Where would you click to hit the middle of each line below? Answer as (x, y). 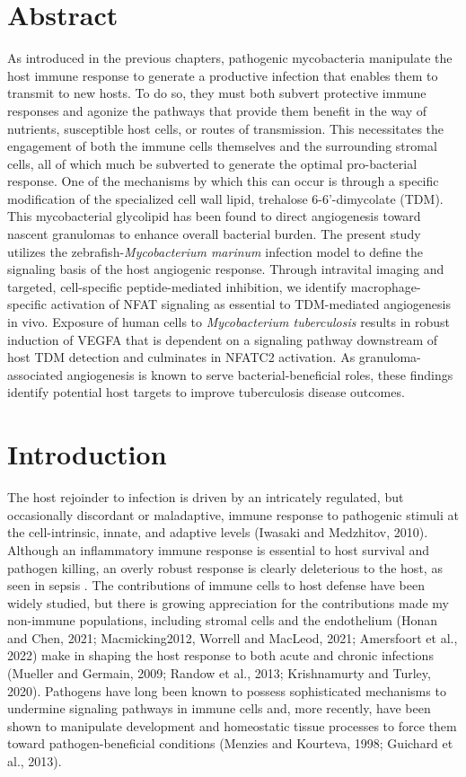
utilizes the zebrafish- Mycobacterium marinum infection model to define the (215, 251)
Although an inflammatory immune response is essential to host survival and (219, 549)
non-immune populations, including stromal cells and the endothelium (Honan (223, 620)
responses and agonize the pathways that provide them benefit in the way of (217, 110)
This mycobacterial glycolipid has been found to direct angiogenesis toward (214, 216)
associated (35, 374)
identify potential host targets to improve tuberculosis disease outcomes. (206, 392)
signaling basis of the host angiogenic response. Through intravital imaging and (226, 269)
